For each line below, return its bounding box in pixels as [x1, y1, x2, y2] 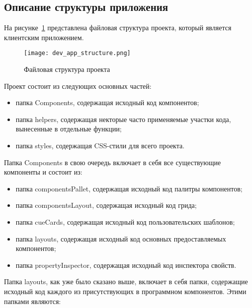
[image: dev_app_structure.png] [24, 50, 131, 57]
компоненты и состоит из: [4, 167, 83, 177]
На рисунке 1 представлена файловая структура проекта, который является [4, 22, 232, 33]
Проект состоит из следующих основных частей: [4, 80, 152, 91]
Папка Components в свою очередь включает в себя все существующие [4, 157, 221, 167]
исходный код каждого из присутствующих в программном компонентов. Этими [4, 286, 247, 296]
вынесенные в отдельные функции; [15, 123, 122, 134]
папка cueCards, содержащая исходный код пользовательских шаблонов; [15, 216, 235, 227]
